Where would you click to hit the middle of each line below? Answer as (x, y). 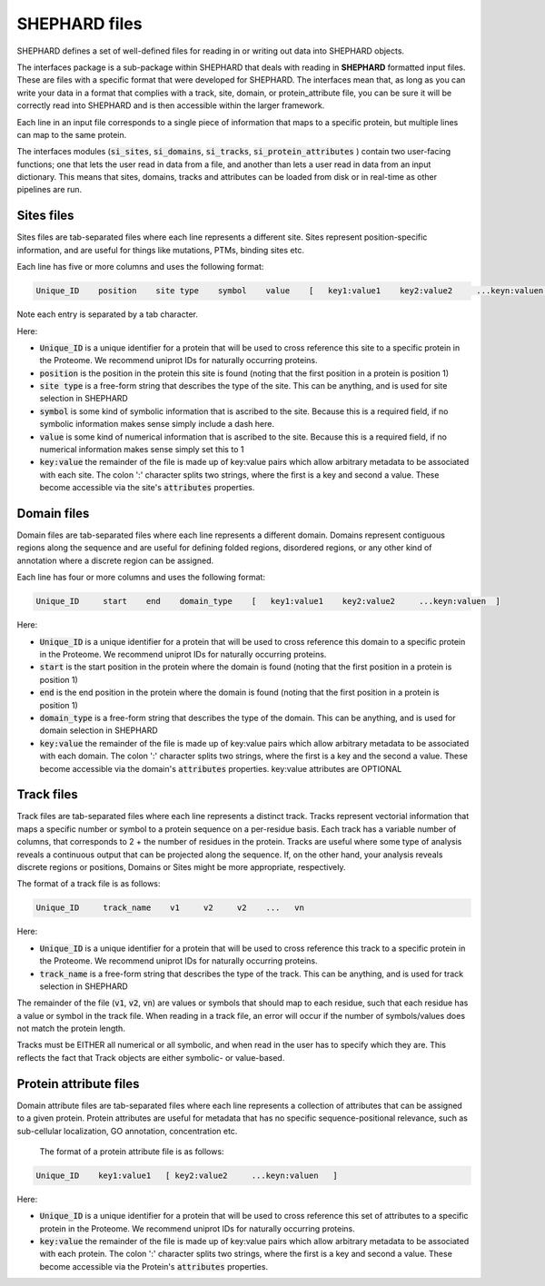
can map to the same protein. (72, 134)
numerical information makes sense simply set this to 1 (142, 450)
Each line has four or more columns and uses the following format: (141, 578)
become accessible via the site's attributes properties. (147, 488)
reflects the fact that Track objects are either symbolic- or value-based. (151, 1057)
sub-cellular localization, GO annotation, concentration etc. (127, 1131)
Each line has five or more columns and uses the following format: (140, 267)
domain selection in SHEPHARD (99, 730)
